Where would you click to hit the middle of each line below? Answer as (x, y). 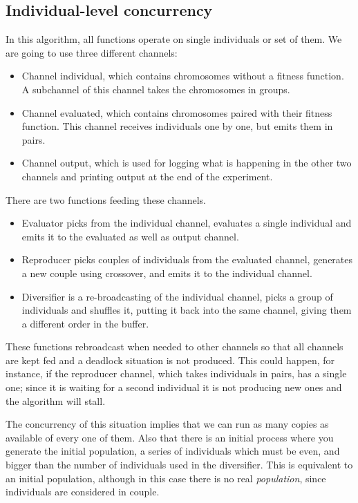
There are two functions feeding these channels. (106, 199)
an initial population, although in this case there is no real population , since (166, 478)
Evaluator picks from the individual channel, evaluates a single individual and (187, 223)
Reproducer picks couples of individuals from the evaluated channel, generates (187, 259)
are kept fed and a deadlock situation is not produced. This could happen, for (170, 360)
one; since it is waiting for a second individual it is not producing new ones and (174, 387)
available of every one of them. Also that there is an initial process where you (170, 437)
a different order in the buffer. (85, 323)
